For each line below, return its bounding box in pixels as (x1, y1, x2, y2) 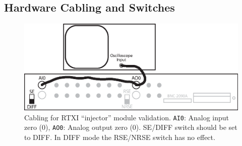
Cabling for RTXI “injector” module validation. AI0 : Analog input (24, 112, 229, 122)
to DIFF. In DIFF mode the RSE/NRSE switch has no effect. (24, 131, 215, 142)
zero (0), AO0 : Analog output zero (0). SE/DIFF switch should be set (24, 122, 237, 132)
